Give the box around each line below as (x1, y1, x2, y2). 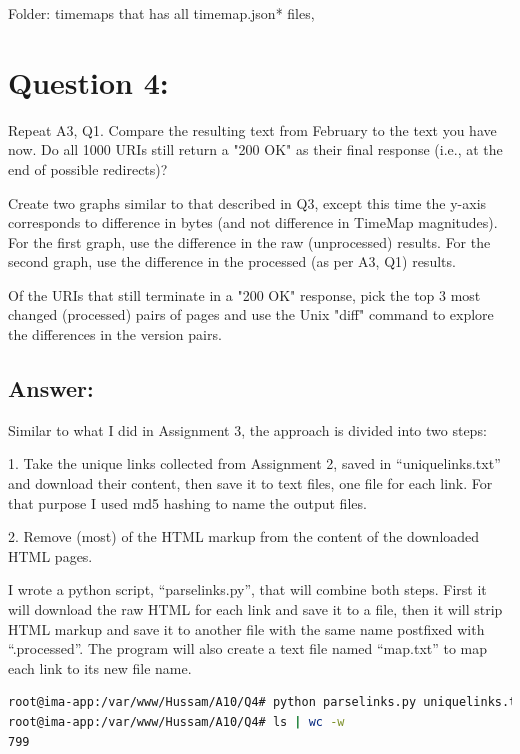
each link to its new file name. (8, 657, 192, 678)
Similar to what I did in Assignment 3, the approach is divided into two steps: (8, 419, 487, 440)
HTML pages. (8, 545, 93, 566)
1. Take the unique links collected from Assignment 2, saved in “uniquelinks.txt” (8, 453, 501, 474)
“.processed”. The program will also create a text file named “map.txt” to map (8, 638, 488, 659)
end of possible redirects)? (8, 158, 168, 179)
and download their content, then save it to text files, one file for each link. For (8, 473, 493, 494)
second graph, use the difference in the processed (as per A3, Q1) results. (8, 251, 456, 272)
